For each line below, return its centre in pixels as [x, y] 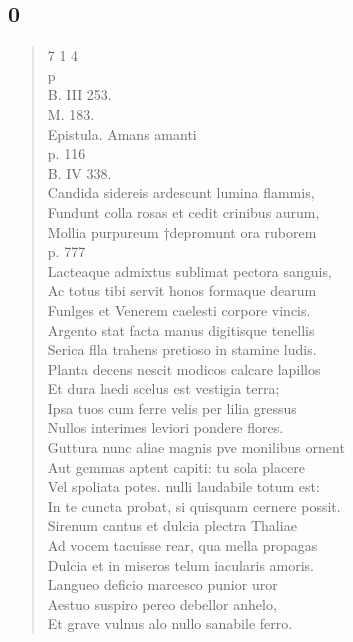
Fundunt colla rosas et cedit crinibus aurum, [183, 211]
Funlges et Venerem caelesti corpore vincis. [179, 309]
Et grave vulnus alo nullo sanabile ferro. [170, 623]
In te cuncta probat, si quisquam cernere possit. [194, 505]
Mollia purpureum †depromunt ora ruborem [182, 231]
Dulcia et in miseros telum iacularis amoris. [181, 564]
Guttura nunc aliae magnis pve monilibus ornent [196, 447]
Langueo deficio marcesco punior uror [162, 584]
